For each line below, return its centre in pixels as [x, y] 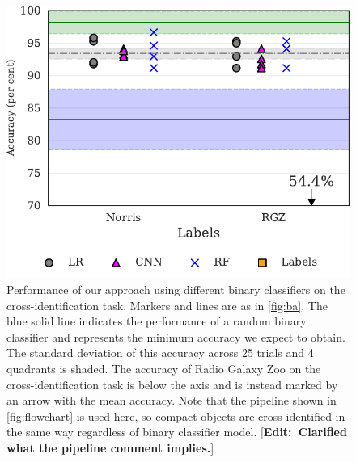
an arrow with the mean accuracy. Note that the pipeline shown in [172, 400]
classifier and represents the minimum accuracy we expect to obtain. [176, 336]
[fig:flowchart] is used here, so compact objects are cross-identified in [176, 416]
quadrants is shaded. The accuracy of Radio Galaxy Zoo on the [164, 368]
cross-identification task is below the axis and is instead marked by [172, 384]
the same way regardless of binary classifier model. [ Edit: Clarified [177, 432]
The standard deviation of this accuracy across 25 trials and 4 [160, 353]
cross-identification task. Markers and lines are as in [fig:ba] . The [167, 305]
